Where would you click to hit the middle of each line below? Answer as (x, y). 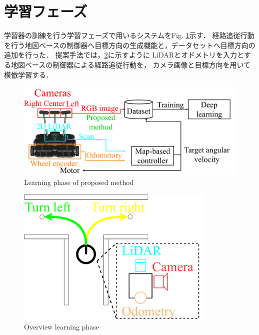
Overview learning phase (61, 326)
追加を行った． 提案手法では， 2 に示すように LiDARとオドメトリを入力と (124, 55)
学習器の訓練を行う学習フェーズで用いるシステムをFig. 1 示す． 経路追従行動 (129, 35)
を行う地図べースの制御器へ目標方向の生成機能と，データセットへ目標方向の (130, 45)
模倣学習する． (28, 74)
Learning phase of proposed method (79, 182)
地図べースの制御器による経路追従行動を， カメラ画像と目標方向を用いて (131, 64)
